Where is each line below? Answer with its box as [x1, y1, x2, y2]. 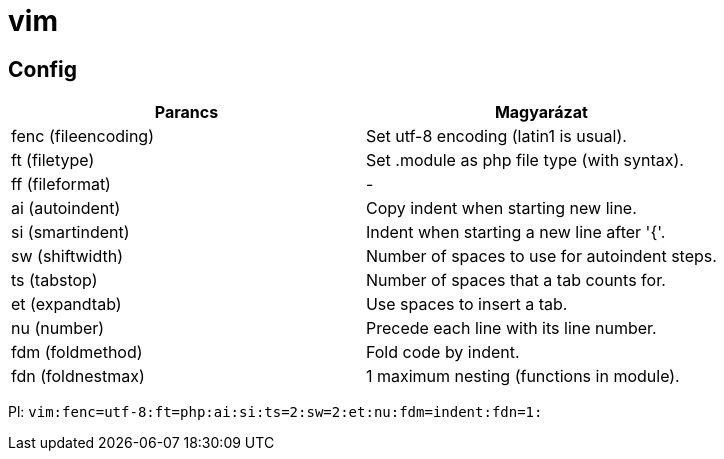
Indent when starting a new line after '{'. [365, 222, 666, 243]
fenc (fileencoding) [11, 126, 154, 147]
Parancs [154, 102, 219, 123]
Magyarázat [494, 102, 588, 123]
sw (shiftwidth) [11, 246, 124, 267]
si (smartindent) [11, 222, 130, 243]
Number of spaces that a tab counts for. [365, 270, 666, 291]
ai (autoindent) [11, 198, 121, 219]
